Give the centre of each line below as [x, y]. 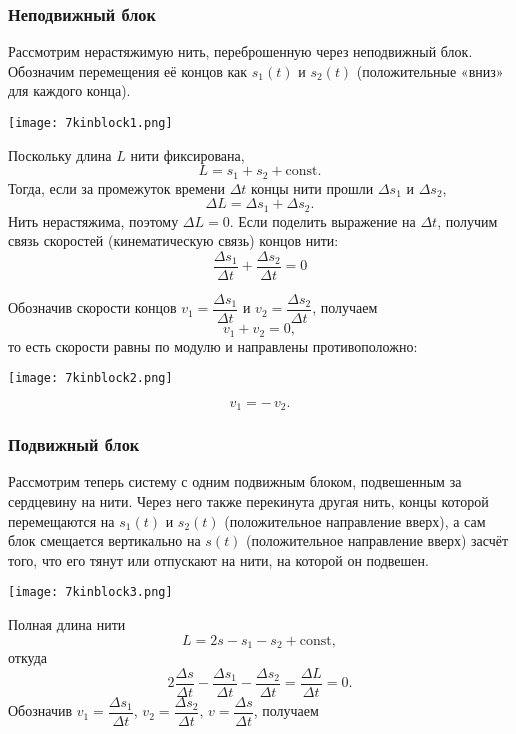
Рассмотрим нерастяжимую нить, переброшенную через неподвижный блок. [240, 51]
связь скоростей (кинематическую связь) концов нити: [173, 240]
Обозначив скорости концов [92, 307]
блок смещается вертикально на [104, 540]
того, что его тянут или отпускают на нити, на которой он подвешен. [218, 559]
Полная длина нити [67, 624]
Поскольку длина [60, 154]
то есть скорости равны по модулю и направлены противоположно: [213, 345]
